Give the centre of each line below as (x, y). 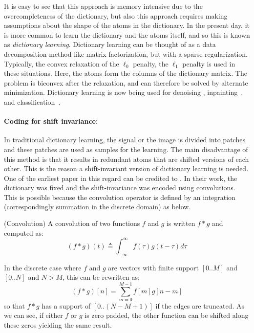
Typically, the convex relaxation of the (62, 63)
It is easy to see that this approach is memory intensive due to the (103, 6)
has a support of (66, 305)
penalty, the (151, 63)
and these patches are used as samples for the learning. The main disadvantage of (126, 149)
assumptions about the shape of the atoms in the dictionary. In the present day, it (127, 25)
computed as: (24, 233)
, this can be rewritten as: (101, 277)
